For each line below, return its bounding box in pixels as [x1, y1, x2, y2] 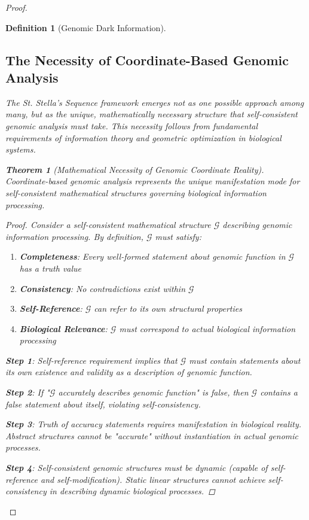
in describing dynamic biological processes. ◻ [49, 485, 215, 497]
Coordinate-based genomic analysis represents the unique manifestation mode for [5, 175, 300, 187]
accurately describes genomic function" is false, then [58, 386, 249, 399]
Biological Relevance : [19, 322, 108, 334]
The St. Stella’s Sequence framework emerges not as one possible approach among [5, 96, 304, 108]
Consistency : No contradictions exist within [19, 282, 186, 294]
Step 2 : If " [5, 386, 50, 399]
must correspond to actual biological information [119, 322, 296, 334]
